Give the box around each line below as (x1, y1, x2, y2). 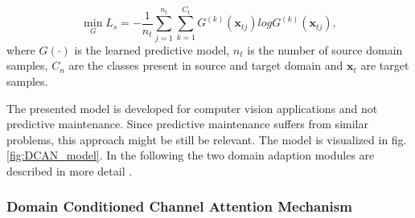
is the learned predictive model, (74, 41, 230, 58)
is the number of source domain (247, 41, 403, 58)
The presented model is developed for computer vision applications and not (6, 99, 378, 116)
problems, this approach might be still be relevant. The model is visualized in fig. (6, 131, 407, 147)
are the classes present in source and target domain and (68, 57, 343, 74)
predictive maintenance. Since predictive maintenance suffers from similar (6, 115, 368, 132)
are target (360, 57, 409, 74)
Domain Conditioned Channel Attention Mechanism (6, 196, 352, 216)
